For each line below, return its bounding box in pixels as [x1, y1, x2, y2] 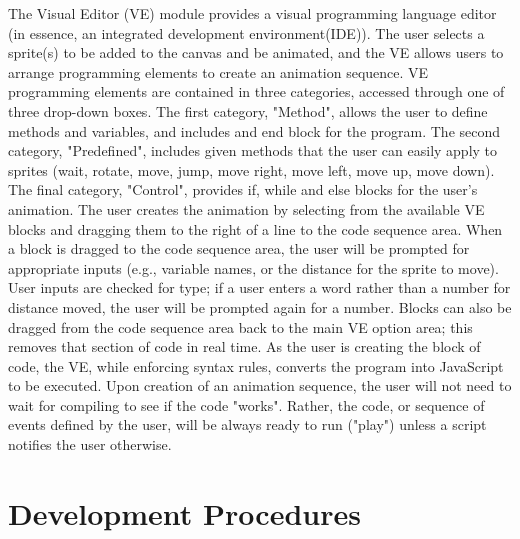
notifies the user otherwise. [8, 434, 172, 455]
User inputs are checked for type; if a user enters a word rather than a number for [8, 277, 511, 298]
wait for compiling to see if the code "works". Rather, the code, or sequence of [8, 394, 485, 415]
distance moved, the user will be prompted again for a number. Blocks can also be [8, 296, 512, 317]
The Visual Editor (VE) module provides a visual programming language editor [8, 3, 497, 23]
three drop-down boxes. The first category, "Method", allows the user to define [8, 100, 488, 121]
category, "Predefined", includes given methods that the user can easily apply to [8, 140, 498, 161]
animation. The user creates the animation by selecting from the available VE [8, 198, 485, 219]
